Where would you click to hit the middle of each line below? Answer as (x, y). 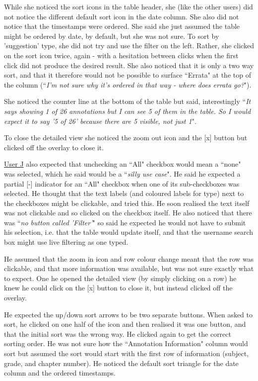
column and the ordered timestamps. (60, 373)
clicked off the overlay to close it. (54, 147)
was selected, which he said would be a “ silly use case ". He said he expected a (122, 173)
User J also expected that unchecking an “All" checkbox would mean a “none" (123, 164)
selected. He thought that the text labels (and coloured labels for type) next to (124, 193)
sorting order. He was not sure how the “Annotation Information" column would (126, 343)
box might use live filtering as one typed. (66, 242)
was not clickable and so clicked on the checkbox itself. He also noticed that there (128, 213)
